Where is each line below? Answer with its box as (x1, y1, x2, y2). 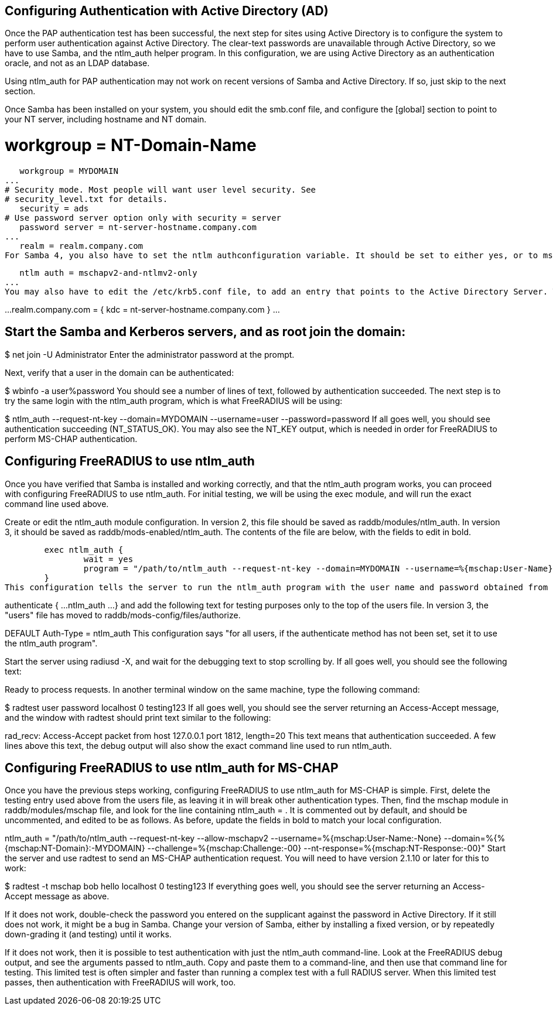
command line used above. (5, 498, 109, 509)
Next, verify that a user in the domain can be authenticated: (5, 367, 234, 378)
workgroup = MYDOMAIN (19, 166, 118, 176)
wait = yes (83, 554, 134, 564)
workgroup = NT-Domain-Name (5, 135, 257, 156)
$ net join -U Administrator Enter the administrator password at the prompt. (5, 349, 295, 360)
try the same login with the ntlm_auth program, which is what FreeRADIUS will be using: (5, 395, 343, 406)
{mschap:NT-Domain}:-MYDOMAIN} (5, 843, 145, 854)
